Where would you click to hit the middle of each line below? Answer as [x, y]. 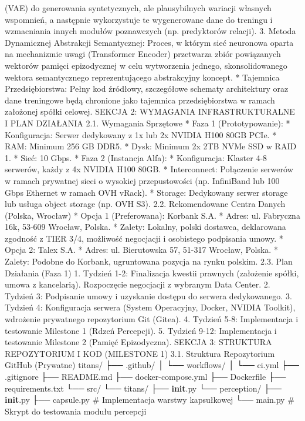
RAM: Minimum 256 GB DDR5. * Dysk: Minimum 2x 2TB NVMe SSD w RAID [151, 146]
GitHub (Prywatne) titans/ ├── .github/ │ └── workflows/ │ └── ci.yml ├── [152, 365]
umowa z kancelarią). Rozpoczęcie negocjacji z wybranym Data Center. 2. [138, 284]
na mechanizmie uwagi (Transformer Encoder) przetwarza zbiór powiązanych [143, 54]
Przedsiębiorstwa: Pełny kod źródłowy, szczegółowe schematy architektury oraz [147, 88]
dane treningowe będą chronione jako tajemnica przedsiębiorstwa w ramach [140, 100]
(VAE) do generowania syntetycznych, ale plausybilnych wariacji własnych [138, 8]
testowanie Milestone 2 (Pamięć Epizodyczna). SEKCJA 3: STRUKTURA [138, 342]
